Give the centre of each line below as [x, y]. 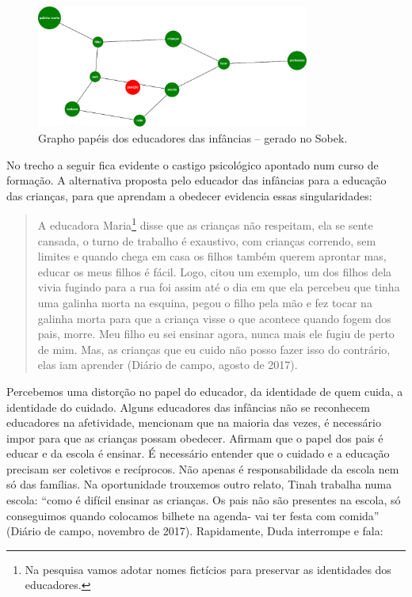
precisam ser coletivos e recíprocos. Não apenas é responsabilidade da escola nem [203, 468]
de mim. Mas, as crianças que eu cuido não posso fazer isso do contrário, [214, 349]
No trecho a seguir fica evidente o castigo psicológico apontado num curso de [193, 164]
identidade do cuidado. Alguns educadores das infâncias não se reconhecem [188, 407]
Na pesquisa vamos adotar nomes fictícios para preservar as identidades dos [208, 569]
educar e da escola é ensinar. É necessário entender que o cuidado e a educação [198, 453]
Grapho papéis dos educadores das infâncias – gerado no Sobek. [193, 137]
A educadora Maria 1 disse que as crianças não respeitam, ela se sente [205, 224]
